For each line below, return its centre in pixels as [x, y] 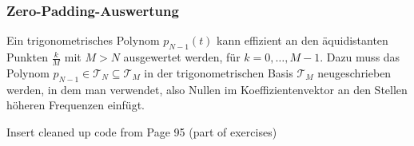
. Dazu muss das [360, 57]
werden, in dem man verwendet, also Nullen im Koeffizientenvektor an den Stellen [207, 89]
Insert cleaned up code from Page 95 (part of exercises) [142, 131]
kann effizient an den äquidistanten [303, 40]
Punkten [27, 57]
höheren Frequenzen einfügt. [76, 105]
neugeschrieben [354, 72]
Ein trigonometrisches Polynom [83, 40]
